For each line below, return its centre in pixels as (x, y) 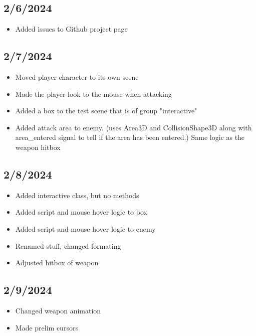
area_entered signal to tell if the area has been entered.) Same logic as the (130, 137)
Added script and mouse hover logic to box (81, 212)
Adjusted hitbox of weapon (57, 263)
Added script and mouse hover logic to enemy (85, 228)
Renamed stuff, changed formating (68, 245)
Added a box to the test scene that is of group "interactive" (106, 111)
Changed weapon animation (58, 310)
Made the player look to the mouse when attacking (93, 94)
